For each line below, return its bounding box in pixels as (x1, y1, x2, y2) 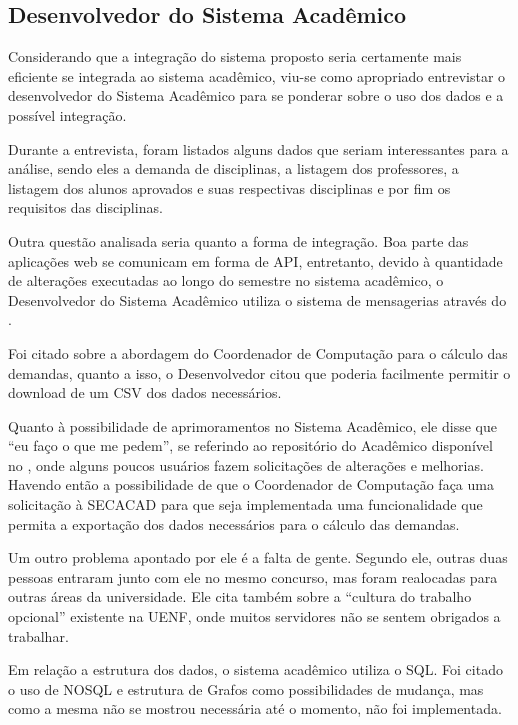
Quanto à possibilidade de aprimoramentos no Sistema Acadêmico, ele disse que (8, 415, 497, 436)
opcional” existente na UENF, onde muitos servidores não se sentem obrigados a (8, 606, 501, 627)
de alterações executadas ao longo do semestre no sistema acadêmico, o (8, 270, 444, 291)
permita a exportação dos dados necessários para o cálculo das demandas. (8, 513, 460, 534)
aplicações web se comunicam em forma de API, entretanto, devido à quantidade (8, 250, 503, 271)
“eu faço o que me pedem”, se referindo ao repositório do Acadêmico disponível (8, 435, 493, 456)
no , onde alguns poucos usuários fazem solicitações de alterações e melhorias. (8, 454, 484, 475)
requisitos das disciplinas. (8, 197, 163, 218)
